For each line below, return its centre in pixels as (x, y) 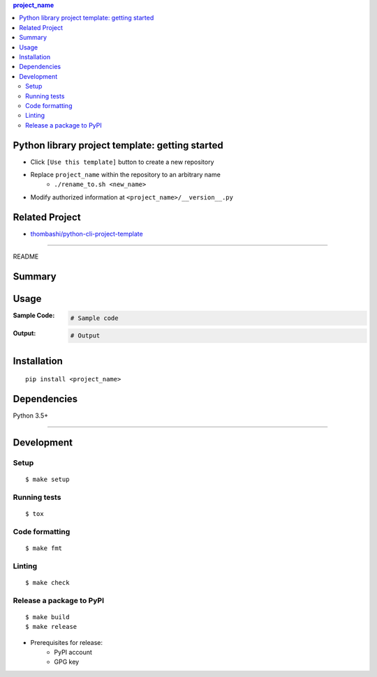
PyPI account (73, 653)
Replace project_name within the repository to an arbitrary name (126, 174)
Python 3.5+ (31, 416)
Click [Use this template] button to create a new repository (122, 162)
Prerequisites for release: (67, 642)
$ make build (47, 617)
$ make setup (47, 480)
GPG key (67, 662)
